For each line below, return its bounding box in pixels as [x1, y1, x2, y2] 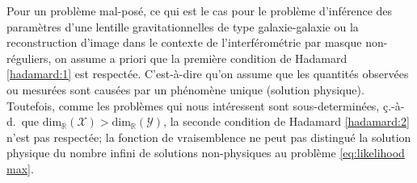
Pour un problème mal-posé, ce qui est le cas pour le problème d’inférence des [6, 2, 393, 19]
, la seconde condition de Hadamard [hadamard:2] [163, 113, 410, 130]
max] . [6, 160, 34, 177]
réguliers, [6, 49, 52, 66]
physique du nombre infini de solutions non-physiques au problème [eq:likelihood [6, 144, 405, 161]
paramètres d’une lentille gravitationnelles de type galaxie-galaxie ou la [6, 18, 359, 35]
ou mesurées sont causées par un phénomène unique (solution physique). [6, 81, 364, 98]
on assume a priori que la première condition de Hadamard [55, 49, 347, 66]
